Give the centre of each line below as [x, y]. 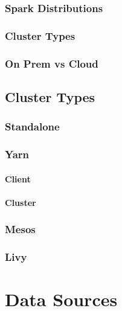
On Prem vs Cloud [52, 63]
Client [18, 178]
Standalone [32, 127]
